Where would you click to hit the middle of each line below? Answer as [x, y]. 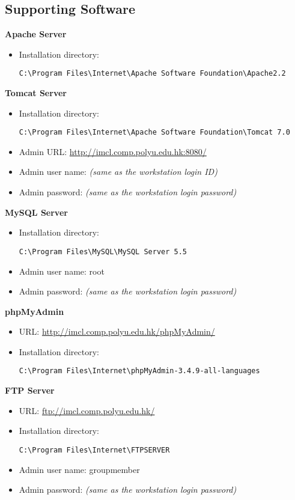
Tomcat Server [36, 93]
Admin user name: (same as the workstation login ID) [118, 172]
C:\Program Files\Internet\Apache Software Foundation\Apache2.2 [152, 74]
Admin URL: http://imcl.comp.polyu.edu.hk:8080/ [113, 151]
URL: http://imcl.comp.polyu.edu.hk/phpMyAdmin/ [117, 331]
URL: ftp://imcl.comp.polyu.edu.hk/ [87, 410]
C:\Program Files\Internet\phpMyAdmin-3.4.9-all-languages [139, 371]
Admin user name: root [62, 271]
